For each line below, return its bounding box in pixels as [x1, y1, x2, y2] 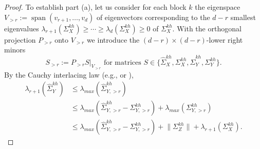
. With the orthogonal [172, 23, 242, 33]
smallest [230, 11, 256, 22]
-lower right [206, 34, 243, 45]
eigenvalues [4, 23, 39, 33]
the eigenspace [195, 2, 240, 12]
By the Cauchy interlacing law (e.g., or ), [4, 69, 134, 80]
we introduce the [86, 34, 140, 45]
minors [4, 44, 26, 55]
